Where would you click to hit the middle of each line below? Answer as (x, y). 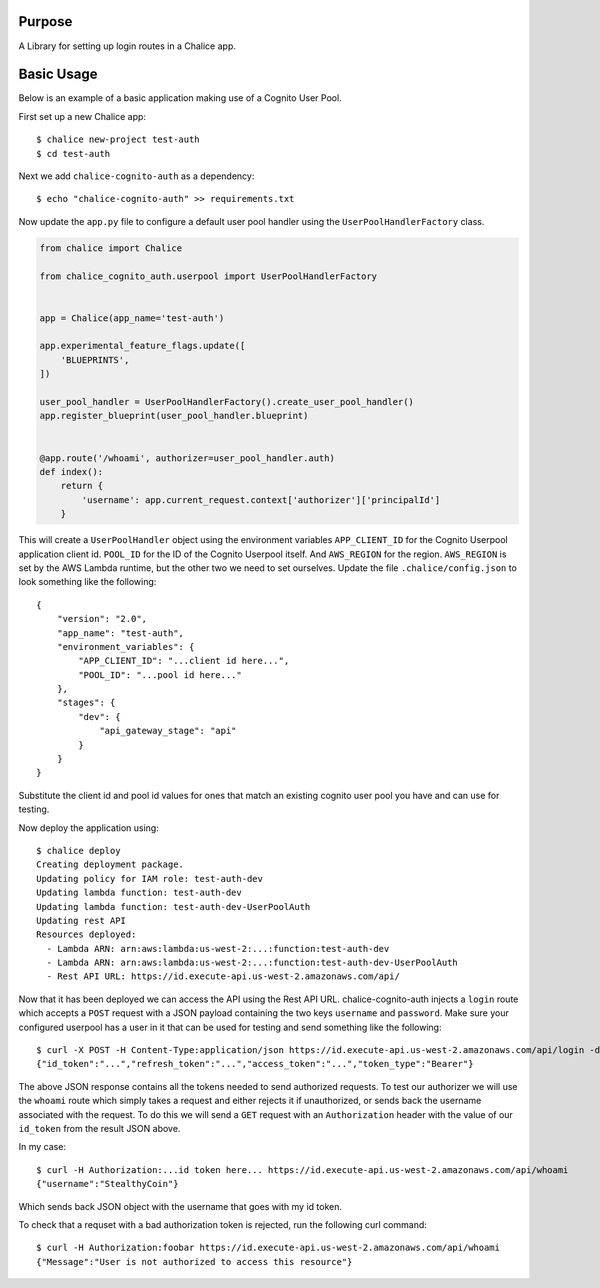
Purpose (45, 21)
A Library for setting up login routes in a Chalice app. (127, 46)
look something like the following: (87, 582)
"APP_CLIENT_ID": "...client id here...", (184, 661)
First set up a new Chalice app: (82, 116)
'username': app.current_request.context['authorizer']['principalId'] (261, 499)
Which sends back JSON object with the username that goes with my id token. (180, 1206)
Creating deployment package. (110, 864)
